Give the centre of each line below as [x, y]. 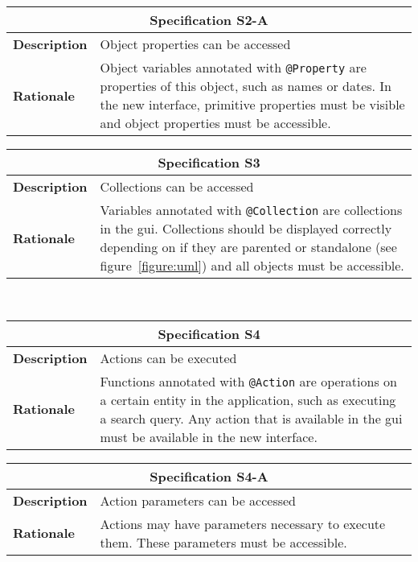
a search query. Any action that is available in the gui [251, 418]
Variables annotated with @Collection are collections [251, 210]
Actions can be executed [168, 357]
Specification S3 [209, 162]
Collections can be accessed [177, 186]
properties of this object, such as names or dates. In [246, 86]
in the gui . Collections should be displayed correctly [246, 228]
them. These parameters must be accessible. [223, 542]
